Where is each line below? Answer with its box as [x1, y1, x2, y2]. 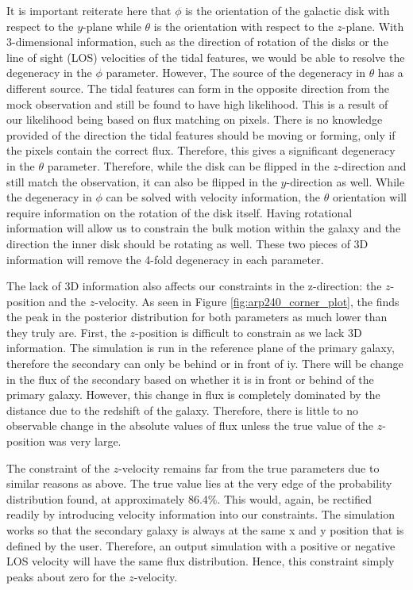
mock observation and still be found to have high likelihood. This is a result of [6, 95, 388, 112]
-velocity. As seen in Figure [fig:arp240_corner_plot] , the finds [95, 293, 399, 309]
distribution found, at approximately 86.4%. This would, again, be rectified [6, 490, 372, 507]
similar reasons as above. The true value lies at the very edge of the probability [6, 475, 392, 492]
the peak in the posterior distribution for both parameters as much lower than [6, 308, 388, 325]
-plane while [83, 17, 141, 34]
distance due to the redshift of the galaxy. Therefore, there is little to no [6, 401, 358, 418]
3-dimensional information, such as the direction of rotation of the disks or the [6, 33, 388, 50]
